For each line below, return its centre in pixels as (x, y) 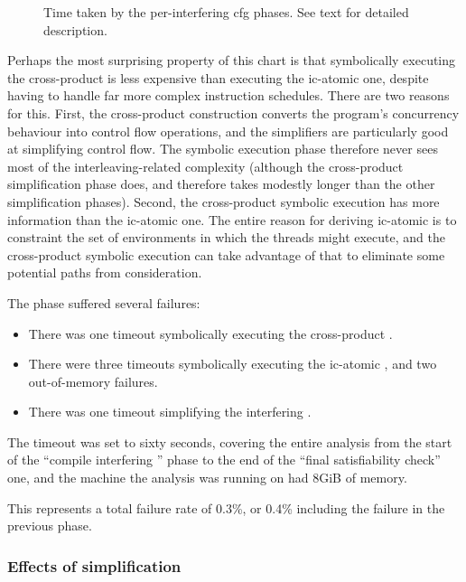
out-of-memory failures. (93, 381)
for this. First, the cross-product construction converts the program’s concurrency (233, 113)
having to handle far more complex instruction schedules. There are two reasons (228, 95)
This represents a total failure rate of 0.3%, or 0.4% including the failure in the (226, 507)
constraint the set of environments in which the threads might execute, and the (226, 237)
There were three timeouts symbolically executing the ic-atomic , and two (233, 364)
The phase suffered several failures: (104, 302)
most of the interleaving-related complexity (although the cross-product (205, 166)
